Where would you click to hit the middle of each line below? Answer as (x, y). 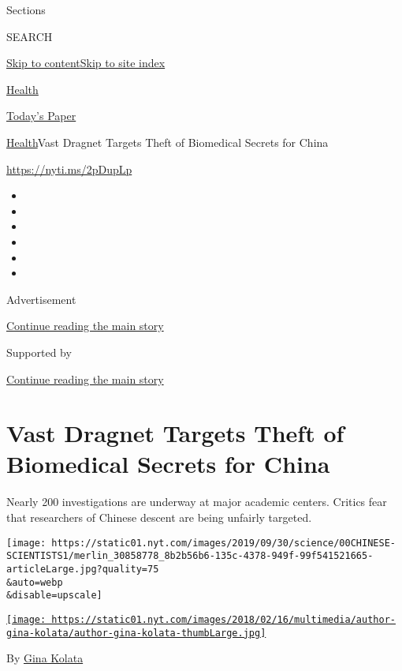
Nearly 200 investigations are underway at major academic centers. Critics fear (197, 502)
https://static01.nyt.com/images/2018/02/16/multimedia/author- (223, 619)
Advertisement (41, 299)
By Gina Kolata (45, 658)
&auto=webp (35, 582)
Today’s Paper (41, 116)
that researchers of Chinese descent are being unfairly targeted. (159, 517)
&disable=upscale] (54, 596)
